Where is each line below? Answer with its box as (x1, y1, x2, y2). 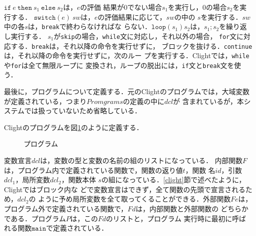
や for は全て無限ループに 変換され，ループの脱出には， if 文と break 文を (4, 60, 234, 70)
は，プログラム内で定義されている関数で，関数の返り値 (4, 165, 183, 175)
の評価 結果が (80, 2, 124, 12)
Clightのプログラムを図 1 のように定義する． (4, 122, 144, 132)
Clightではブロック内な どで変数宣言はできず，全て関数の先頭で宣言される (4, 184, 246, 194)
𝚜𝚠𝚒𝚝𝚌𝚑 (34, 14, 56, 21)
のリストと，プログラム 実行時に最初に (106, 213, 232, 223)
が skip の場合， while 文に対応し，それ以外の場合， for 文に (53, 31, 244, 41)
